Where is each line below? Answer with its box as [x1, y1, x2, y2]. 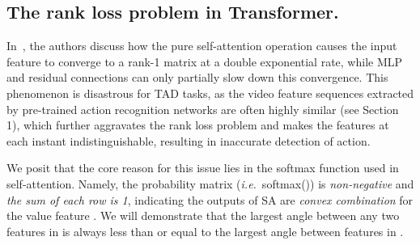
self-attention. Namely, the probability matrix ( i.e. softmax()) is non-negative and [6, 175, 414, 192]
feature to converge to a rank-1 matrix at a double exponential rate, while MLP [6, 53, 403, 70]
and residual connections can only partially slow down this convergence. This [6, 69, 388, 86]
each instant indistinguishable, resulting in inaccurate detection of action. [6, 132, 371, 149]
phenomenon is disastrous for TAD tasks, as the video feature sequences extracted [6, 84, 414, 101]
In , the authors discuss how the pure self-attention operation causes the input [6, 37, 397, 54]
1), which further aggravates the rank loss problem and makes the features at [6, 116, 389, 133]
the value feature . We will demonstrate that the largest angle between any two [6, 207, 400, 224]
